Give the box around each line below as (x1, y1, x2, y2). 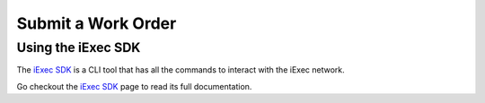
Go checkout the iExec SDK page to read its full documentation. (16, 81, 252, 91)
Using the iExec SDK (16, 39, 141, 56)
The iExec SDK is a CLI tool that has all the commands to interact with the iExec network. (16, 64, 345, 75)
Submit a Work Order (16, 13, 177, 33)
